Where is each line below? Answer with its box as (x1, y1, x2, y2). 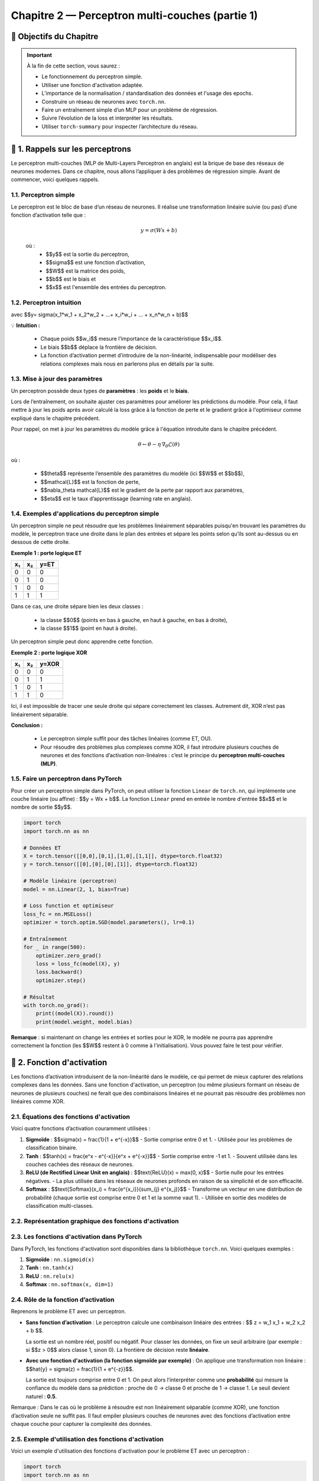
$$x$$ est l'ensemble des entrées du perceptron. (45, 284, 167, 291)
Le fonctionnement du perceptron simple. (41, 73, 143, 80)
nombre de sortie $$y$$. (11, 803, 72, 811)
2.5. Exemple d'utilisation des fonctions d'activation (11, 1435, 164, 1443)
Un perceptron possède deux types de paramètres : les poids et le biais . (11, 387, 189, 394)
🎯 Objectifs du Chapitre (11, 31, 99, 41)
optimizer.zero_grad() (35, 952, 102, 959)
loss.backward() (35, 969, 83, 976)
